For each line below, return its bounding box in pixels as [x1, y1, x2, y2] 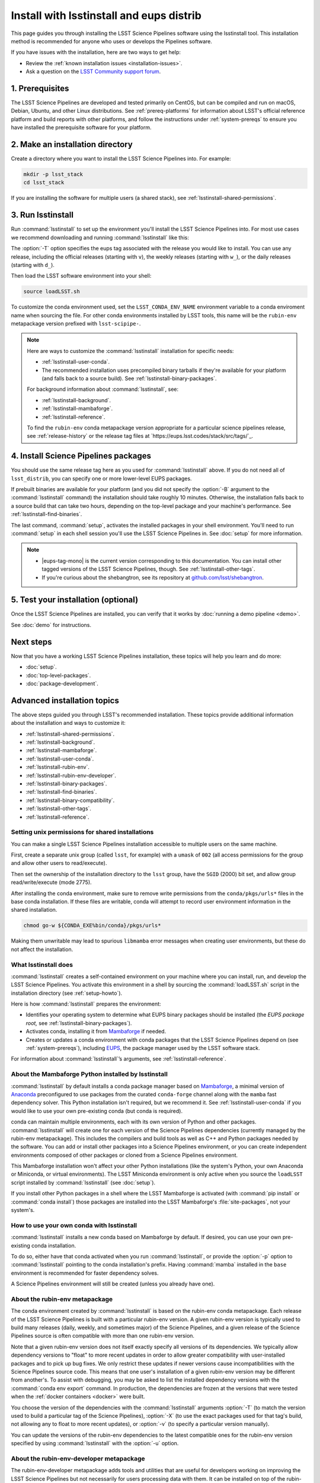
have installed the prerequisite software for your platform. [11, 124, 152, 131]
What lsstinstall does [11, 960, 73, 969]
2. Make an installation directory [11, 139, 133, 149]
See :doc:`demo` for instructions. [11, 621, 92, 628]
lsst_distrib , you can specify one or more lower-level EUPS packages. [11, 475, 192, 482]
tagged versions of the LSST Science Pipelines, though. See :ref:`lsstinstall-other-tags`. [41, 565, 255, 572]
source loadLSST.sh [23, 288, 80, 295]
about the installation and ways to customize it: [11, 720, 126, 727]
